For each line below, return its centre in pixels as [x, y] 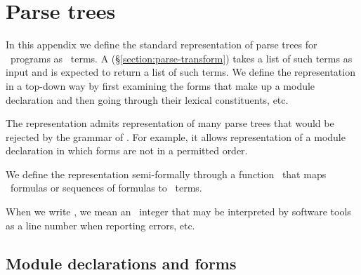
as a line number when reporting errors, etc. [100, 225]
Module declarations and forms [121, 263]
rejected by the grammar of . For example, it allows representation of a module [176, 136]
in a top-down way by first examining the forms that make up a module [160, 85]
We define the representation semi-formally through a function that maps [166, 174]
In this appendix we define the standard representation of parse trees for [162, 45]
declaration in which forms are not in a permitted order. [127, 150]
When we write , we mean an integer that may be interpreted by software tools [178, 212]
